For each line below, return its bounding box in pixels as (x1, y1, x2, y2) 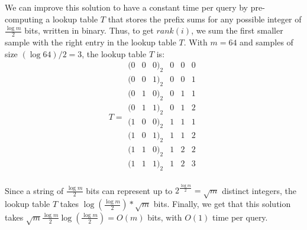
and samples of (240, 36, 293, 48)
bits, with (147, 211, 182, 223)
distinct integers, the (222, 184, 296, 196)
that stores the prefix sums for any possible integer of (108, 12, 302, 25)
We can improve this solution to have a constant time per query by (5, 1, 248, 13)
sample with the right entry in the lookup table (5, 36, 176, 48)
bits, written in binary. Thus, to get (24, 24, 154, 37)
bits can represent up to (86, 184, 173, 196)
